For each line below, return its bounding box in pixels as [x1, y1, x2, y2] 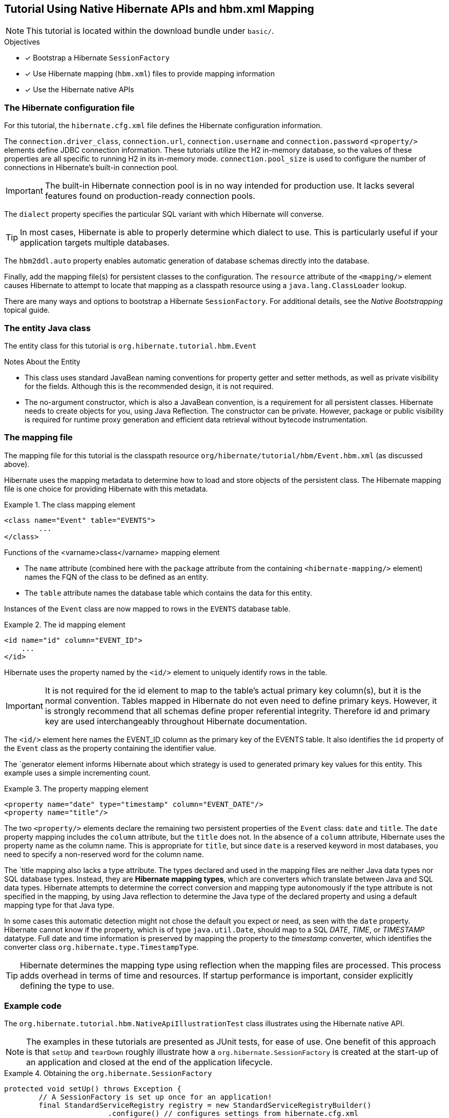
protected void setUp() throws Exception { [4, 1085, 181, 1093]
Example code [4, 1001, 62, 1011]
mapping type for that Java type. [4, 900, 115, 909]
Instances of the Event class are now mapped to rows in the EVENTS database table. [4, 604, 291, 613]
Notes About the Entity [4, 357, 80, 366]
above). [4, 459, 30, 469]
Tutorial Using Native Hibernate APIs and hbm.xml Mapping [4, 3, 314, 15]
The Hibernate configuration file [4, 102, 135, 113]
